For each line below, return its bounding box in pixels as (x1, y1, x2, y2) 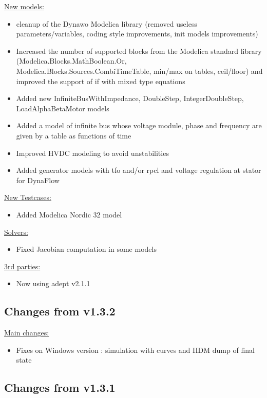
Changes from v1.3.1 (4, 380, 116, 395)
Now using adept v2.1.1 (16, 278, 90, 289)
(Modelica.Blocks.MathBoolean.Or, (16, 55, 127, 66)
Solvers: (4, 226, 28, 237)
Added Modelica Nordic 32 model (16, 209, 122, 220)
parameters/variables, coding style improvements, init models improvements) (16, 28, 258, 39)
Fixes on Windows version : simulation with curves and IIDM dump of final (16, 344, 255, 355)
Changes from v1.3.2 (4, 303, 116, 319)
